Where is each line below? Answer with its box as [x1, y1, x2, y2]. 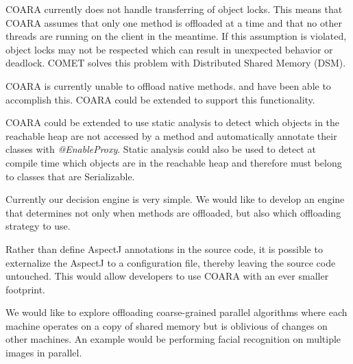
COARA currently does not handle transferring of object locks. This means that [5, 2, 343, 16]
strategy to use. [5, 219, 71, 233]
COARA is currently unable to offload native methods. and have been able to [5, 78, 331, 93]
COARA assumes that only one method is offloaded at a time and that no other [5, 15, 342, 29]
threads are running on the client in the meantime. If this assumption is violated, [5, 29, 347, 43]
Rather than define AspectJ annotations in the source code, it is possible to [5, 241, 323, 256]
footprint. [5, 282, 46, 296]
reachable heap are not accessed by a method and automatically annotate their [5, 128, 337, 143]
